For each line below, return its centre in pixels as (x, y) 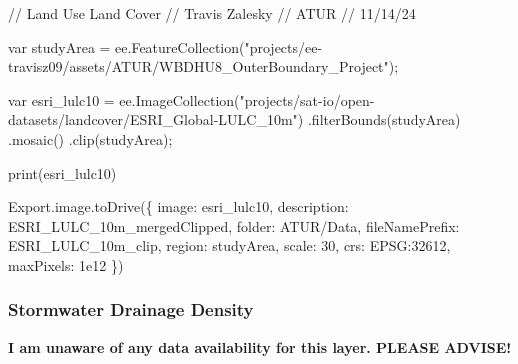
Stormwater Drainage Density (131, 309)
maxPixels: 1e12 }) (66, 264)
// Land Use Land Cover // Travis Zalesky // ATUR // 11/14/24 (212, 13)
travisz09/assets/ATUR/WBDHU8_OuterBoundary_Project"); (203, 66)
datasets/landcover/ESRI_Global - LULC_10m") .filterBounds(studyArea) (234, 119)
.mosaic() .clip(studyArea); (90, 138)
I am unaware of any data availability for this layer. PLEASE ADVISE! (260, 346)
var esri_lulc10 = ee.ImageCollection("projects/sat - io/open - (191, 99)
